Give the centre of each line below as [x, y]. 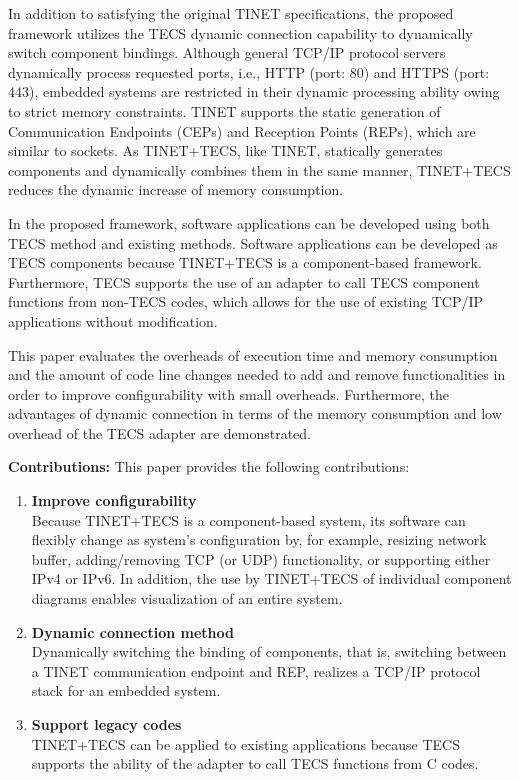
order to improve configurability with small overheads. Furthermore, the [228, 393]
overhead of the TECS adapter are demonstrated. [159, 432]
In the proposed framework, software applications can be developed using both [249, 222]
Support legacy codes [106, 724]
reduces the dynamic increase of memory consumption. [176, 189]
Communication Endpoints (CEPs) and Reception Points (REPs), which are [242, 130]
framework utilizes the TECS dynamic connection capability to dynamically [240, 32]
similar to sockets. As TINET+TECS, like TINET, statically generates [225, 150]
